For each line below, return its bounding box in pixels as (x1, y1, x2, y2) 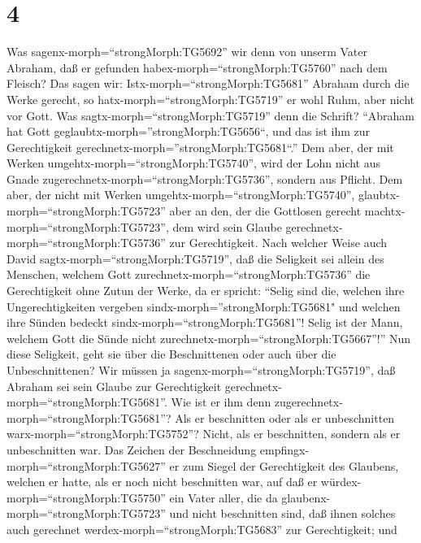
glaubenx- (281, 489, 331, 506)
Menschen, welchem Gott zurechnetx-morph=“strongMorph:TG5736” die (7, 266, 371, 283)
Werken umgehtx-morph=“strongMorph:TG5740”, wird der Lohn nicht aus (7, 154, 381, 172)
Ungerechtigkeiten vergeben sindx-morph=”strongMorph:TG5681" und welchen (7, 298, 401, 315)
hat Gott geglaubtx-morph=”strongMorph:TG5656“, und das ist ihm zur (7, 123, 371, 140)
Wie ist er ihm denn (171, 393, 271, 411)
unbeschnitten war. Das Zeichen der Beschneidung (7, 441, 257, 458)
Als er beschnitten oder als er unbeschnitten (175, 409, 395, 426)
